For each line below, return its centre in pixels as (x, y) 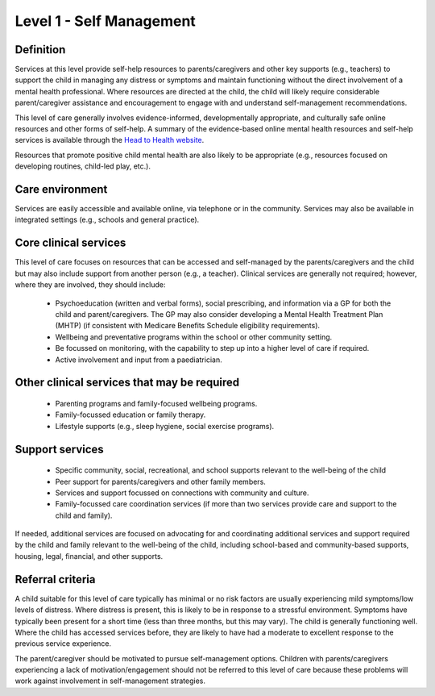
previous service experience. (63, 644)
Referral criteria (55, 579)
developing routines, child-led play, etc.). (83, 166)
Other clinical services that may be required (127, 383)
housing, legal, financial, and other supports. (89, 556)
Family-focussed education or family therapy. (130, 415)
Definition (40, 50)
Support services (59, 449)
